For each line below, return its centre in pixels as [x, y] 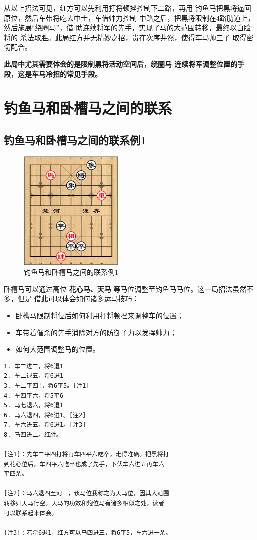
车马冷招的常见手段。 [67, 73]
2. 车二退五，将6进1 [34, 376]
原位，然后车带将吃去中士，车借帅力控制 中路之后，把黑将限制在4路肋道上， [129, 17]
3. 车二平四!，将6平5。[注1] [47, 386]
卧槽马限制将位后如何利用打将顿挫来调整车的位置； [100, 315]
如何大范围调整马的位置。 [58, 349]
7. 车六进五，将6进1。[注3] [45, 425]
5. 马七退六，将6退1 [34, 406]
